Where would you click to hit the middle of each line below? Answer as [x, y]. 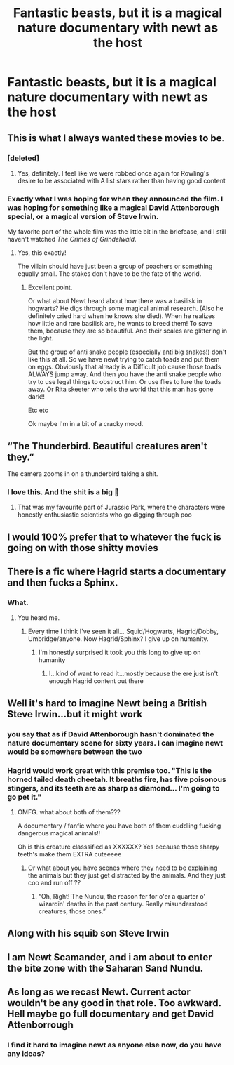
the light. [41, 338]
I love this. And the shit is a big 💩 [63, 491]
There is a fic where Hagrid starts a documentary [117, 572]
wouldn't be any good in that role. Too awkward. [115, 1003]
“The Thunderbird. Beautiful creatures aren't [108, 446]
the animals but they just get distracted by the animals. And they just [126, 875]
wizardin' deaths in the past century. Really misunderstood [123, 904]
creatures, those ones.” [72, 911]
